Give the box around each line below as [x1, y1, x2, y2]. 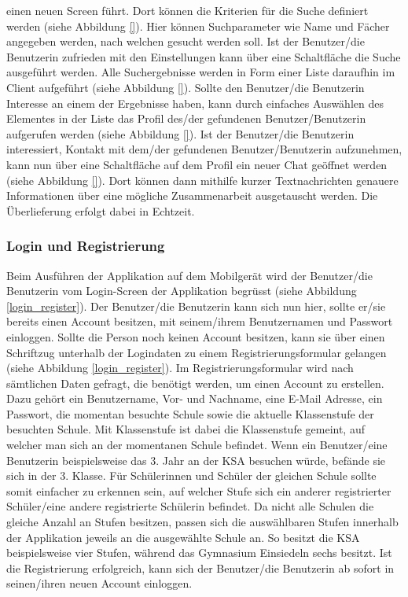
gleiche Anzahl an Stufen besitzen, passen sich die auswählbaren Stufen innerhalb [6, 514, 399, 530]
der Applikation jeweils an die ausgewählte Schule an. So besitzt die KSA [6, 529, 360, 545]
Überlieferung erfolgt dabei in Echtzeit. [6, 202, 195, 219]
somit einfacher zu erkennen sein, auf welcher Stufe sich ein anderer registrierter [6, 482, 391, 499]
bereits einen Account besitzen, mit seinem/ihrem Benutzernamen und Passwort [6, 313, 393, 330]
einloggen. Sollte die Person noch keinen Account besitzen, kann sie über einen [6, 328, 385, 345]
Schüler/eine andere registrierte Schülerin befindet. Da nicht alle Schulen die [6, 498, 374, 514]
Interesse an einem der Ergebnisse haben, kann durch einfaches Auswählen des [6, 94, 384, 111]
